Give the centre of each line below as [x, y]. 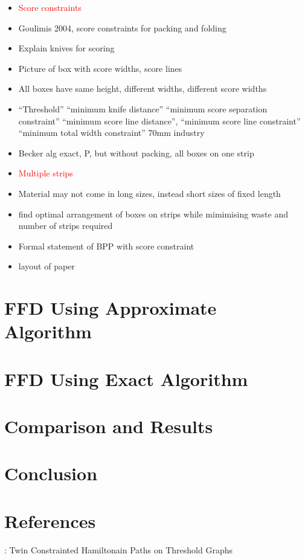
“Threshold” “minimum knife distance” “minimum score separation [143, 108]
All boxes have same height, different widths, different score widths [143, 89]
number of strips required [66, 226]
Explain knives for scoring [66, 48]
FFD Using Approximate [111, 308]
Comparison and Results [109, 426]
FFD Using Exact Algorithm [126, 378]
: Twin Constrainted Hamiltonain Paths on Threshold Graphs [118, 549]
